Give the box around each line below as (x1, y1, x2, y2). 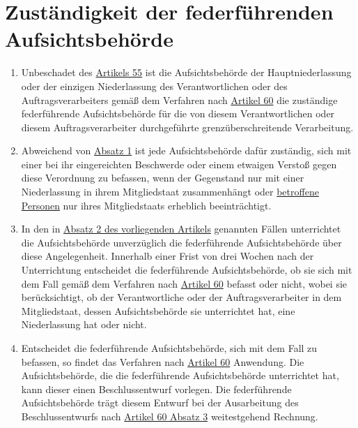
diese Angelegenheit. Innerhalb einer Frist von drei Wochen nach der (21, 249, 314, 263)
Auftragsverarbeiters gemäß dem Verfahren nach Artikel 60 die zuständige (21, 92, 338, 107)
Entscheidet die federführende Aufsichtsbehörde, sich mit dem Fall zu (21, 341, 318, 355)
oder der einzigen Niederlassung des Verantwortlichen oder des (21, 78, 288, 93)
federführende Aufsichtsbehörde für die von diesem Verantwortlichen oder (21, 106, 335, 121)
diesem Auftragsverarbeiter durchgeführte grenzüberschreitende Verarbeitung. (21, 119, 354, 134)
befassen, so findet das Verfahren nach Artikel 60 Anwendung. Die (21, 354, 304, 369)
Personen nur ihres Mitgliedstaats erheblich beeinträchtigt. (21, 198, 272, 212)
